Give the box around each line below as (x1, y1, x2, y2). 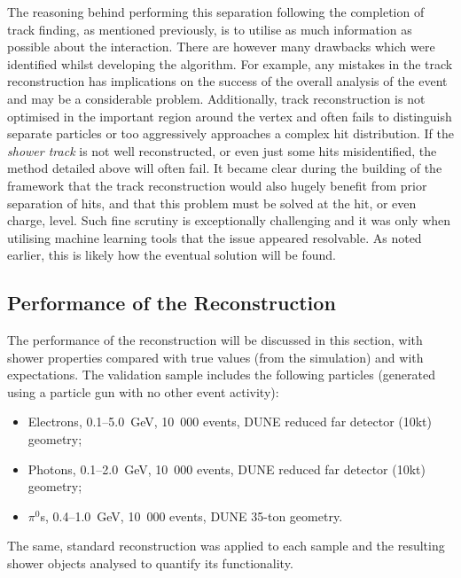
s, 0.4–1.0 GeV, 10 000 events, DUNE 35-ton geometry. (40, 506, 343, 525)
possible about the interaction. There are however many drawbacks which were (7, 37, 435, 56)
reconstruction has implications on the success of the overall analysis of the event (7, 72, 448, 90)
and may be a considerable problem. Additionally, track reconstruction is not (7, 89, 426, 107)
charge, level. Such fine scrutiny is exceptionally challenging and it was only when (7, 211, 451, 230)
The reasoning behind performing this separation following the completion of (7, 3, 425, 20)
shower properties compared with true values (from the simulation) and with (7, 348, 424, 366)
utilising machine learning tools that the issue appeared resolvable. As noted (7, 228, 422, 246)
